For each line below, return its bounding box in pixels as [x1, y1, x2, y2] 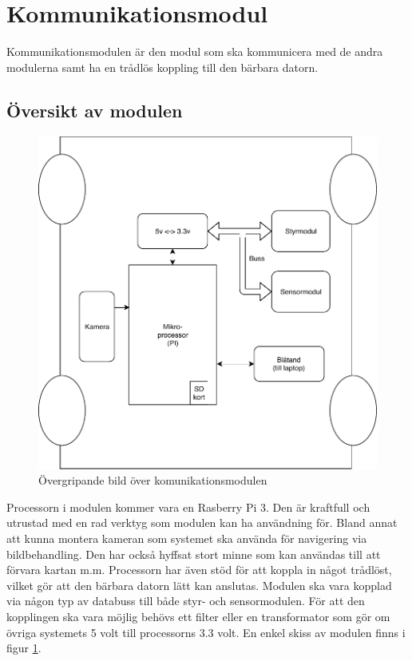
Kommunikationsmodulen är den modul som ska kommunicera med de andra [6, 43, 383, 60]
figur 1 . [6, 639, 42, 656]
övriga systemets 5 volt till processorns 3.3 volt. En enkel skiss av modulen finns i [6, 623, 406, 640]
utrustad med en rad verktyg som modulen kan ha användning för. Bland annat [6, 514, 398, 531]
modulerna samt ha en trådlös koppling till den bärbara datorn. [6, 58, 319, 75]
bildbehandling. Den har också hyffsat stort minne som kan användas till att [6, 545, 381, 562]
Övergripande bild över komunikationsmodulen [38, 472, 267, 489]
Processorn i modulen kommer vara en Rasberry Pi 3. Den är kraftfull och [6, 498, 370, 515]
